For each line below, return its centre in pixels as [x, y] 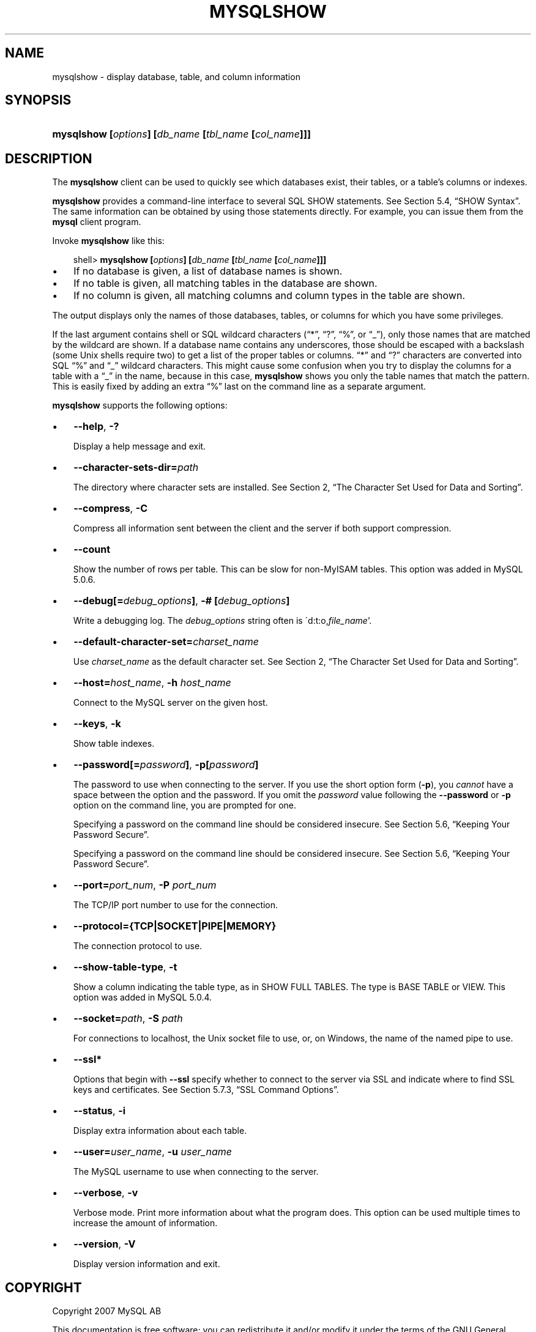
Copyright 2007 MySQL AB [107, 1311]
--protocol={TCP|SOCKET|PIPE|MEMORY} [175, 926]
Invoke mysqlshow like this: [108, 241]
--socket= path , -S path [128, 1019]
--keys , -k [97, 724]
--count [92, 549]
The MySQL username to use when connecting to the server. [196, 1172]
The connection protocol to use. [138, 946]
